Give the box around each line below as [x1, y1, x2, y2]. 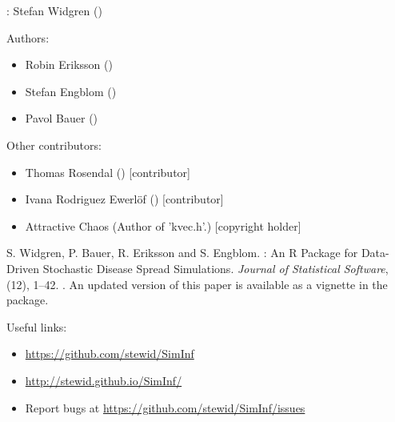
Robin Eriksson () [25, 56, 113, 73]
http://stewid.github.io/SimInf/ [25, 372, 182, 388]
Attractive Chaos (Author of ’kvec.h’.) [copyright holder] [25, 217, 301, 234]
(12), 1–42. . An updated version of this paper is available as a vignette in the [6, 275, 388, 292]
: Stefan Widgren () [6, 2, 102, 18]
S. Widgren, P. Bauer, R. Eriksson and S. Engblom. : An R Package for [6, 244, 358, 261]
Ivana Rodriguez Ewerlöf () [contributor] [25, 191, 224, 207]
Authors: [6, 29, 50, 46]
